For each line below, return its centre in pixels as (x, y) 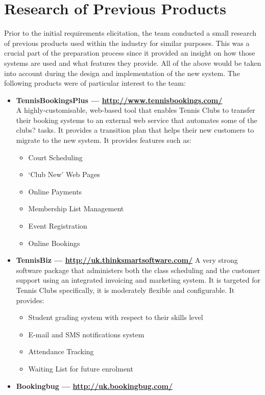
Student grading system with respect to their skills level (116, 317)
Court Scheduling (55, 157)
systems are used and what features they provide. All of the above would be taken (133, 63)
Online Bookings (54, 243)
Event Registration (58, 226)
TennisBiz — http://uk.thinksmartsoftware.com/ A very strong (127, 260)
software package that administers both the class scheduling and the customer (138, 270)
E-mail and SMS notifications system (86, 334)
